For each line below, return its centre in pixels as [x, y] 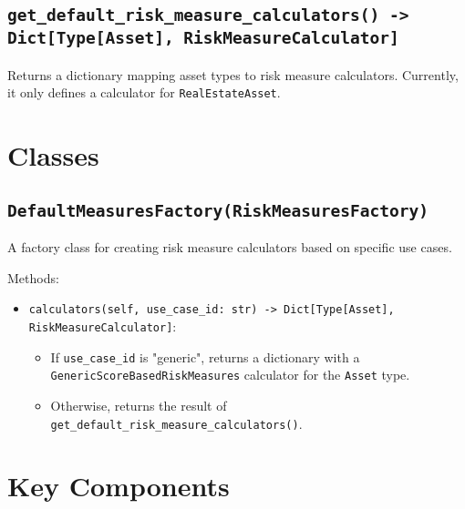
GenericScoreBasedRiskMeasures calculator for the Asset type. [230, 375]
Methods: [33, 277]
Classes [53, 155]
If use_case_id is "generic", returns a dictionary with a [205, 356]
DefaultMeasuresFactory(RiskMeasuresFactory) [218, 210]
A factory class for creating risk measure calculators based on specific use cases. [230, 247]
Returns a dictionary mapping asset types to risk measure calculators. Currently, [233, 74]
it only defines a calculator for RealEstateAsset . [144, 92]
